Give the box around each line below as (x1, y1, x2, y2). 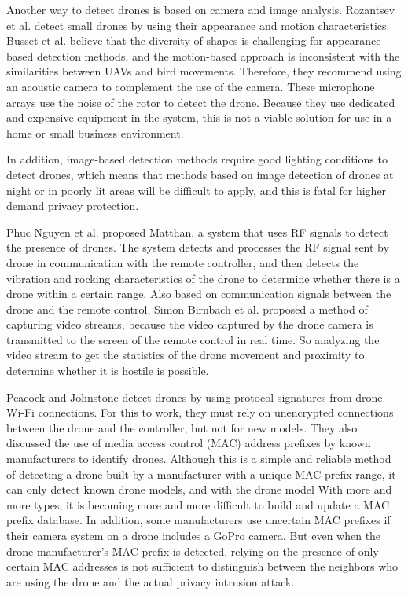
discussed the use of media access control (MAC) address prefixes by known (6, 435, 371, 451)
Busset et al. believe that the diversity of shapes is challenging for (6, 32, 323, 49)
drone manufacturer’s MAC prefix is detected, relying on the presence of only (6, 542, 379, 559)
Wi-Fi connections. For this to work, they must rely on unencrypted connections (6, 404, 394, 421)
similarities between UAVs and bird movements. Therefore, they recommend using (6, 63, 402, 79)
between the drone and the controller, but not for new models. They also (6, 419, 358, 435)
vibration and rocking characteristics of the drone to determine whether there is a (6, 270, 400, 286)
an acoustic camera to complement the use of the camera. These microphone (6, 78, 375, 94)
